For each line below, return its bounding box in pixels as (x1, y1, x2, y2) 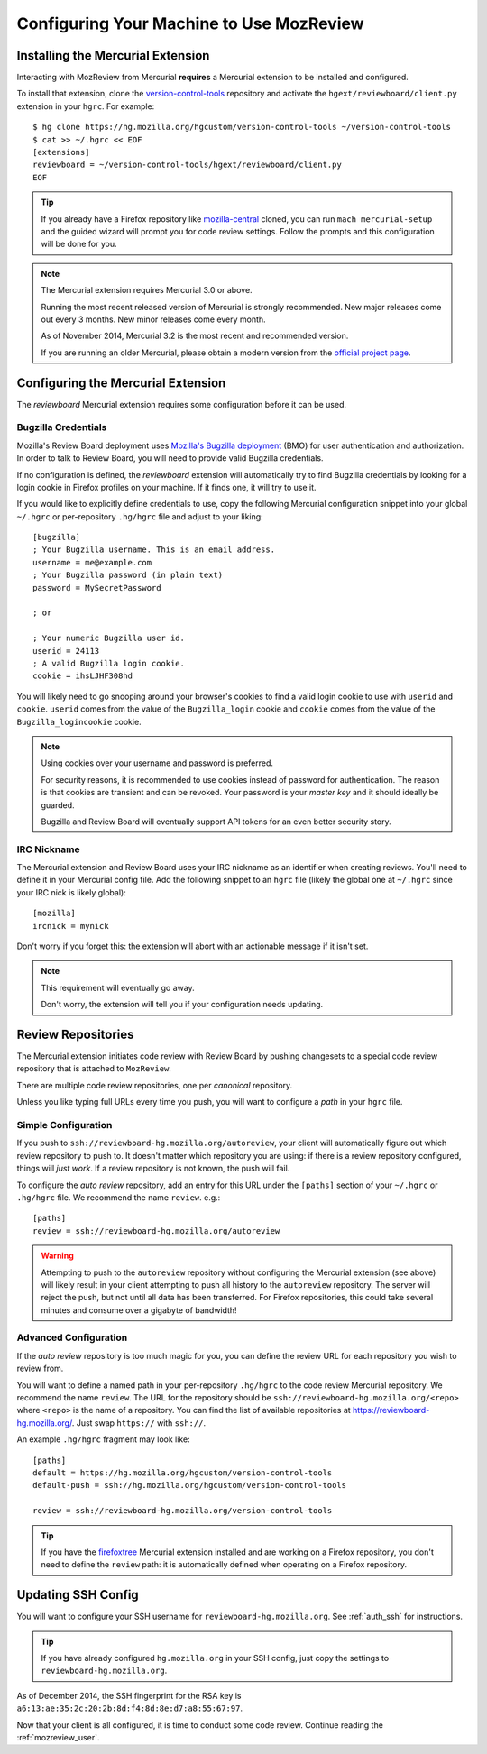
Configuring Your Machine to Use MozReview (16, 14, 364, 33)
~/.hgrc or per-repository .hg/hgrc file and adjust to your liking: (16, 510, 263, 522)
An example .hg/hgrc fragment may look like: (16, 1434, 190, 1445)
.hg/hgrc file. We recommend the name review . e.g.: (16, 1191, 221, 1203)
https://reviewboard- (352, 1405, 430, 1416)
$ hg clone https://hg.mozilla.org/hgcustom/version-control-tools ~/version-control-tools (32, 122, 451, 133)
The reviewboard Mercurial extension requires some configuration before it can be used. (16, 399, 347, 409)
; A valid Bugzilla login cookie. (32, 658, 185, 668)
